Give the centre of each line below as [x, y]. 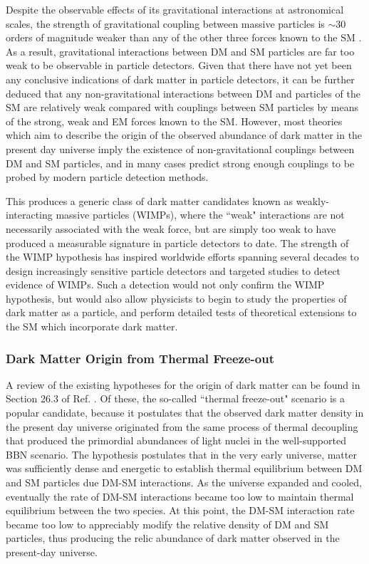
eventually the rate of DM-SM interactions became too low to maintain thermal [180, 496]
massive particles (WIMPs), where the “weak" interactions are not [200, 215]
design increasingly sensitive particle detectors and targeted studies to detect [173, 270]
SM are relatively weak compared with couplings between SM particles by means [182, 107]
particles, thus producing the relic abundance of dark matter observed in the [173, 538]
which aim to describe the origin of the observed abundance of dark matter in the [184, 135]
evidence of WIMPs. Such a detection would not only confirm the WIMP [165, 284]
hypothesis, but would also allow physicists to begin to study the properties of [176, 298]
